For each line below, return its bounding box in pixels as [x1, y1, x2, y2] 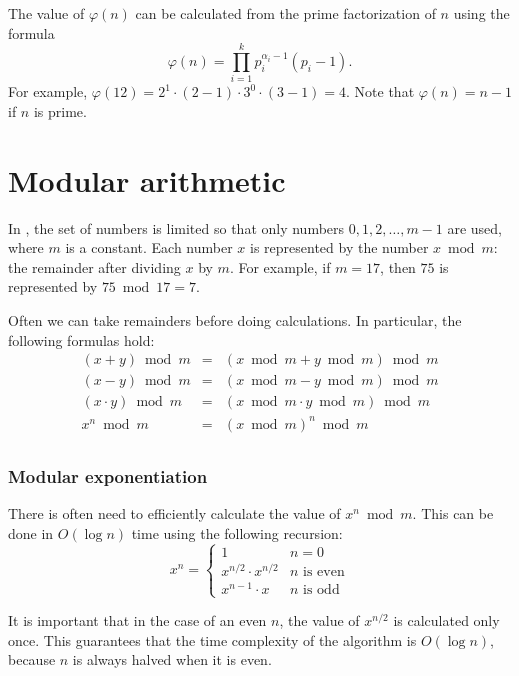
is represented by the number [250, 237, 429, 258]
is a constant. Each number [65, 237, 233, 258]
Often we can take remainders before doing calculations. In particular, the [8, 310, 462, 330]
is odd [303, 582, 340, 597]
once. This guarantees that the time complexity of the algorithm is [8, 629, 417, 650]
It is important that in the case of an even [8, 610, 267, 630]
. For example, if [229, 256, 331, 277]
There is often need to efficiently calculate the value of [8, 503, 341, 524]
